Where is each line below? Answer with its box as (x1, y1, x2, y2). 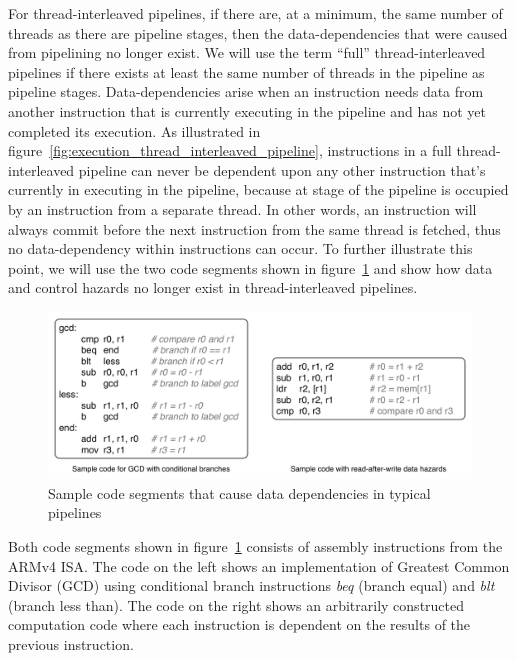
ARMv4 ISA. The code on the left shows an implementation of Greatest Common (8, 555, 510, 576)
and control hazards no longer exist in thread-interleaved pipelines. (8, 277, 418, 298)
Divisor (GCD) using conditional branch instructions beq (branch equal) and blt (8, 575, 495, 596)
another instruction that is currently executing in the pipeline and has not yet (8, 100, 486, 121)
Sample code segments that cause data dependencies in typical (48, 482, 431, 503)
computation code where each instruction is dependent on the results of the (8, 614, 471, 635)
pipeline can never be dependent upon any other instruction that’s (78, 159, 486, 180)
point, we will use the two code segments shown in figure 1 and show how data (8, 257, 493, 278)
